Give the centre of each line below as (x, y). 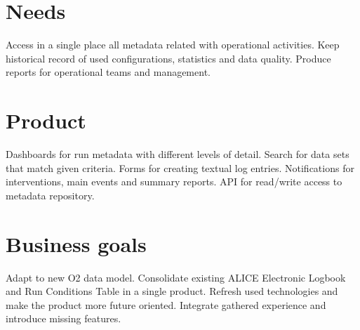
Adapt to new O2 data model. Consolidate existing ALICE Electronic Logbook (176, 277)
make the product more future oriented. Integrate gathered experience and (166, 304)
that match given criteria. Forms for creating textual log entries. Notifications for (180, 167)
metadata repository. (50, 195)
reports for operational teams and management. (108, 72)
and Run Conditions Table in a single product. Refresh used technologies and (172, 291)
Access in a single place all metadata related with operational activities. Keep (173, 45)
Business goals (76, 243)
